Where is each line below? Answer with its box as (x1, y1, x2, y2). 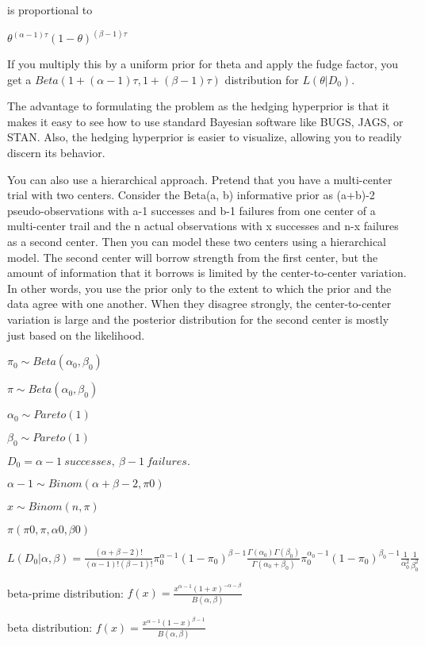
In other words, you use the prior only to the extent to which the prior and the (7, 279, 392, 296)
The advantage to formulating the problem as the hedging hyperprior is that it (7, 98, 390, 114)
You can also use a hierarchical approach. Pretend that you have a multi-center (7, 171, 392, 187)
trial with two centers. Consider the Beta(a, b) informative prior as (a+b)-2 (7, 186, 375, 203)
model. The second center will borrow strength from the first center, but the (7, 248, 378, 265)
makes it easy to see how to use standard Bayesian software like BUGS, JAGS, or (7, 113, 404, 129)
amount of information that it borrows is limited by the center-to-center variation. (7, 264, 407, 281)
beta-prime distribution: (7, 584, 124, 601)
